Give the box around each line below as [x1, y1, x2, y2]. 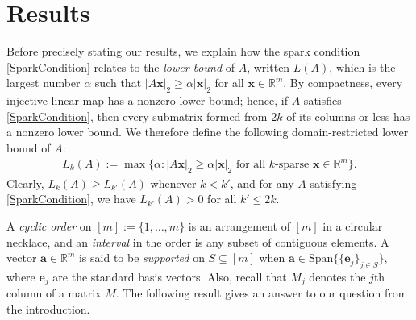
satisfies [303, 92, 342, 109]
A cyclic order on [6, 218, 92, 234]
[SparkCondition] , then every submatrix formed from [6, 107, 268, 124]
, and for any [230, 174, 294, 191]
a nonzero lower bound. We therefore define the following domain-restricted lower [6, 123, 409, 140]
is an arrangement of [188, 218, 290, 234]
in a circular [322, 218, 383, 234]
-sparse [275, 159, 310, 170]
